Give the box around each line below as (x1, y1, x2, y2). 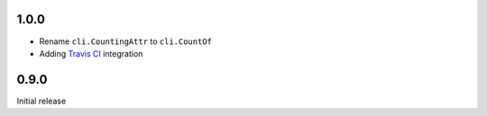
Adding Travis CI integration (39, 48, 143, 58)
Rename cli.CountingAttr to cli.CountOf (39, 36, 212, 47)
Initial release (16, 95, 67, 106)
